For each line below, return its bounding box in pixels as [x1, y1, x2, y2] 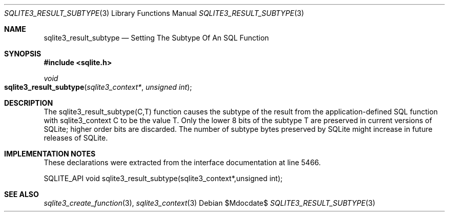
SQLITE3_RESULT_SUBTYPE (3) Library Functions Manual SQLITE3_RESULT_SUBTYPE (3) [4, 9, 304, 17]
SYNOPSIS [4, 49, 42, 58]
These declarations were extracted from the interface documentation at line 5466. [44, 158, 321, 167]
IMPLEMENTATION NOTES [4, 149, 96, 158]
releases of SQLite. [44, 133, 108, 142]
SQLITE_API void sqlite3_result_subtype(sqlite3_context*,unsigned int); [44, 174, 283, 183]
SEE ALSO [4, 190, 39, 199]
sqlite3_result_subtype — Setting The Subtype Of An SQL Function [44, 33, 269, 42]
